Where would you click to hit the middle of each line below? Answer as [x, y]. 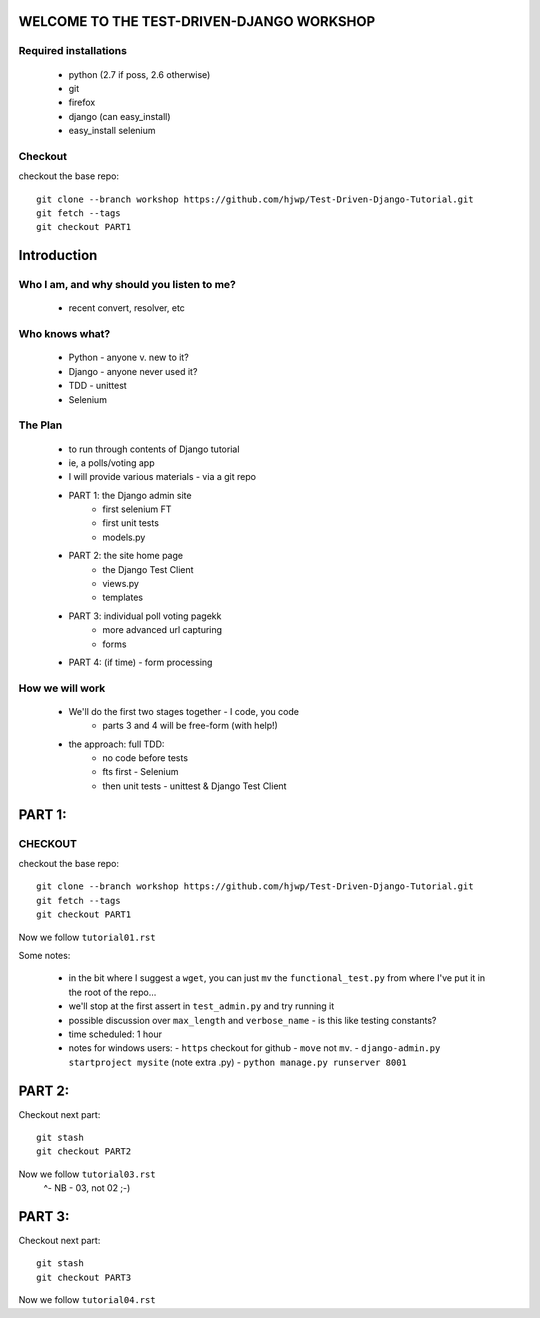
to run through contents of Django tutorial [154, 449]
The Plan [40, 425]
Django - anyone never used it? [133, 371]
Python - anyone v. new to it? [128, 357]
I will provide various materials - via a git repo [162, 477]
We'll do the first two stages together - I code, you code [184, 711]
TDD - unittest [97, 386]
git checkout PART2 [84, 1151]
